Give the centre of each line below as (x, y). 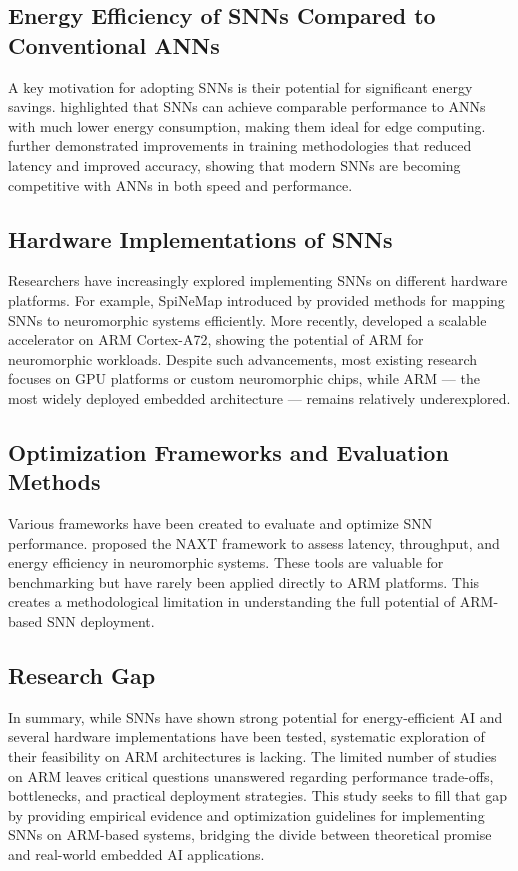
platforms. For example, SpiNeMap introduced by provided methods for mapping (256, 299)
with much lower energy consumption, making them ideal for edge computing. (247, 125)
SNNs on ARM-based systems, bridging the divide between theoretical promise (250, 834)
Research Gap (82, 675)
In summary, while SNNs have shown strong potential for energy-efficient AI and (255, 716)
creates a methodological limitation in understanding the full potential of (232, 601)
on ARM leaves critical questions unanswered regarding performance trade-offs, (251, 775)
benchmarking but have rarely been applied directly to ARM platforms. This (244, 581)
